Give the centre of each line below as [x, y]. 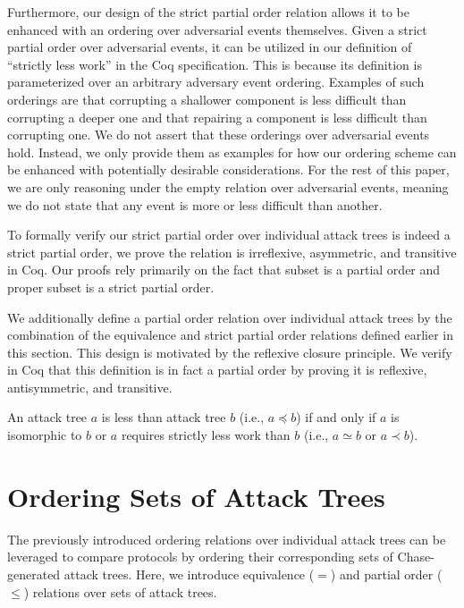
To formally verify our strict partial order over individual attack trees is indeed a [229, 235]
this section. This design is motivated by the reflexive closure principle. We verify [230, 352]
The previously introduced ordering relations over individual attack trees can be [227, 539]
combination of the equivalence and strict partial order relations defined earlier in [231, 335]
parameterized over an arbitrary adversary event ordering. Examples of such [216, 82]
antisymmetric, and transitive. [90, 387]
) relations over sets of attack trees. [120, 591]
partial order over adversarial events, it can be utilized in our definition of [210, 47]
